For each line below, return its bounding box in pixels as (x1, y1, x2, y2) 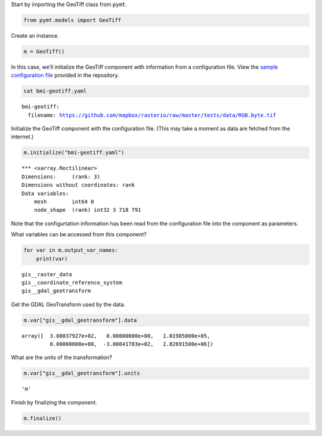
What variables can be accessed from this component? (11, 231, 147, 238)
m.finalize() (23, 415, 62, 422)
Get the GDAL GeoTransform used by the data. (11, 301, 125, 308)
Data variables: (21, 190, 69, 197)
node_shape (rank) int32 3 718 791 (33, 206, 141, 214)
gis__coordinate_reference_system (21, 279, 122, 286)
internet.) (11, 133, 34, 140)
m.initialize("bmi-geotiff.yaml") (23, 149, 125, 156)
